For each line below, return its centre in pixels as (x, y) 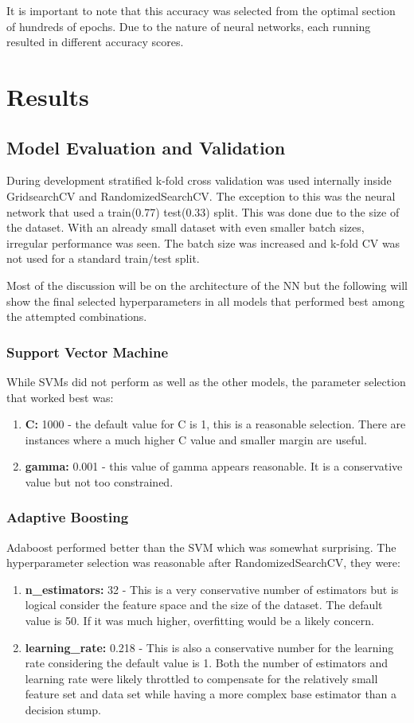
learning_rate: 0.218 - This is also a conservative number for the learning (209, 647)
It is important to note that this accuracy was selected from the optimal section (201, 10)
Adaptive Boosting (68, 517)
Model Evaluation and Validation (146, 147)
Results (48, 96)
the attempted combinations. (77, 317)
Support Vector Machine (88, 352)
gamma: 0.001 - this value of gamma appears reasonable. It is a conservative (214, 466)
